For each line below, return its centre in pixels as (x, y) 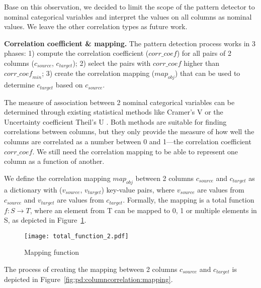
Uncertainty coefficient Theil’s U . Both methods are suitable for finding (115, 121)
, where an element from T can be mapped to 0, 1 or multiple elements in (143, 210)
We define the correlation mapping (57, 178)
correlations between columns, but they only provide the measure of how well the (129, 131)
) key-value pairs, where (138, 189)
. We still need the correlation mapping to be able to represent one (135, 151)
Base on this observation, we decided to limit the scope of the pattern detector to (129, 7)
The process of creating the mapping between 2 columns (91, 269)
